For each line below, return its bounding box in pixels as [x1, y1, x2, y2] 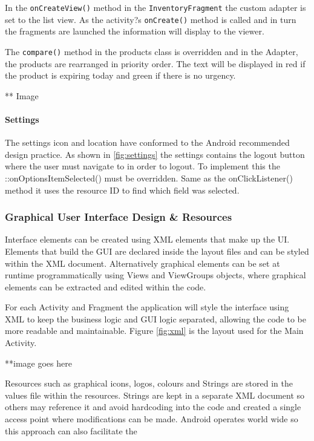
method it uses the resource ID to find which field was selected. [5, 183, 240, 196]
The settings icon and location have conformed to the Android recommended [5, 136, 290, 149]
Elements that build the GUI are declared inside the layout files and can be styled [5, 244, 309, 257]
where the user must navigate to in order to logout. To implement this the [5, 160, 280, 172]
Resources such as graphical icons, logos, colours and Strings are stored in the [5, 377, 293, 390]
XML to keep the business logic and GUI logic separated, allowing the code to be [5, 312, 306, 325]
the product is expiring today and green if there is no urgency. [5, 69, 236, 82]
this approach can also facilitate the [5, 424, 137, 437]
